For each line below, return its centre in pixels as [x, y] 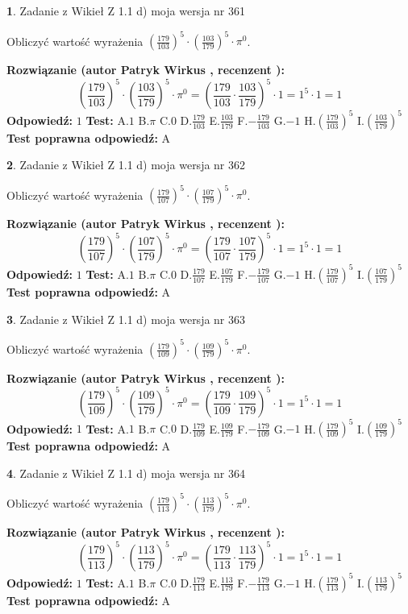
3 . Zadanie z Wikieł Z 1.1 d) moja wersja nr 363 [126, 319]
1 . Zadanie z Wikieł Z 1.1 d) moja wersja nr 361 [126, 10]
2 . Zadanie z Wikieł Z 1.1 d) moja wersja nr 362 [126, 165]
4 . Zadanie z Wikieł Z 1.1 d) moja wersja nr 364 [126, 473]
